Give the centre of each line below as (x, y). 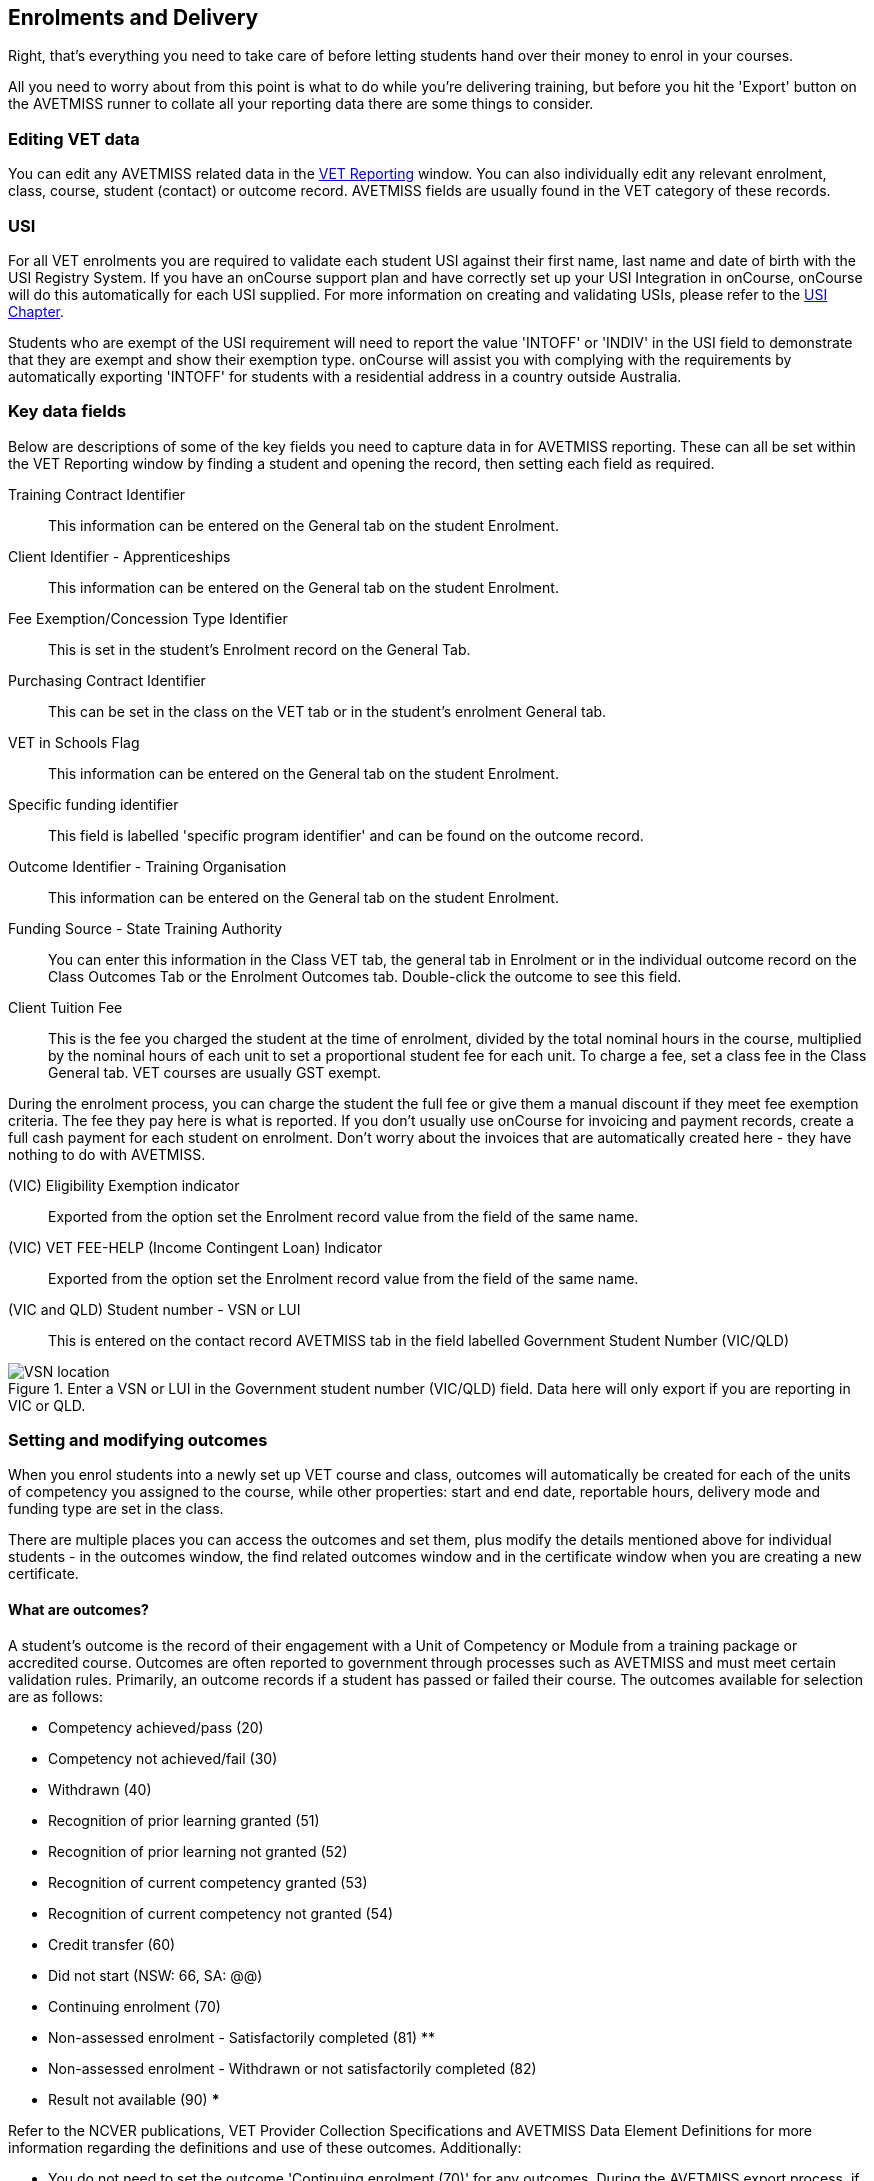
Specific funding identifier (93, 804)
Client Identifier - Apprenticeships (119, 556)
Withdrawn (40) (100, 1789)
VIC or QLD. (47, 1405)
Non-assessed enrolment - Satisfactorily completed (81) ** (242, 2037)
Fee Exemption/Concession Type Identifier (148, 618)
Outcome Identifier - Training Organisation (147, 866)
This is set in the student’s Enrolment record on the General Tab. (259, 649)
